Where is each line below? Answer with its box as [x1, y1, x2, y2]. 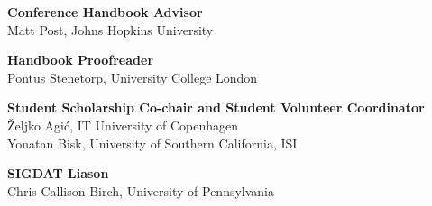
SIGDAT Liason [7, 164, 109, 183]
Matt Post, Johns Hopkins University [7, 20, 214, 39]
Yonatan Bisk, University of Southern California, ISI [7, 133, 298, 152]
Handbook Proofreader [7, 50, 154, 69]
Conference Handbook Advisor [7, 3, 203, 21]
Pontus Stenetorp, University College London [7, 67, 258, 86]
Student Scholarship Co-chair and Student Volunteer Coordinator [7, 98, 425, 117]
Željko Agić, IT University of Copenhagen [7, 115, 239, 134]
